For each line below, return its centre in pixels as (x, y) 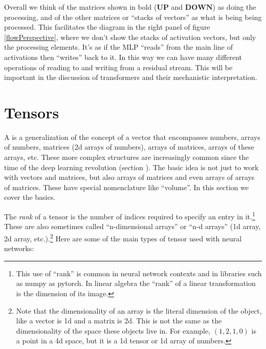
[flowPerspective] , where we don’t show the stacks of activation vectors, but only (130, 37)
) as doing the (234, 7)
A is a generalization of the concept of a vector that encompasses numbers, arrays (132, 137)
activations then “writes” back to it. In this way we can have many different (123, 57)
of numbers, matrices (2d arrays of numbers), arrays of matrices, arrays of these (129, 147)
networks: (19, 248)
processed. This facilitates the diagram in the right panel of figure (107, 27)
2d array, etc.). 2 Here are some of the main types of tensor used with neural (123, 237)
